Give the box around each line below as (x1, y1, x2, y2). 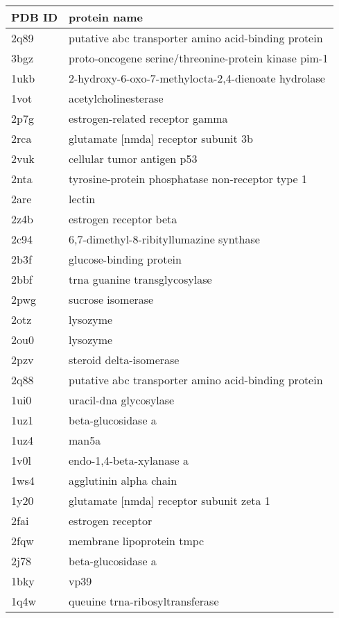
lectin (69, 191, 96, 207)
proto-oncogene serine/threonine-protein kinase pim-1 (69, 50, 329, 66)
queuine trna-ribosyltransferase (69, 593, 219, 609)
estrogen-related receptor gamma (69, 110, 228, 126)
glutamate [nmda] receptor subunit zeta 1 (69, 492, 270, 508)
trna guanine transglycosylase (69, 271, 212, 287)
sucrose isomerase (69, 291, 154, 307)
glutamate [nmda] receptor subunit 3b (69, 130, 253, 146)
